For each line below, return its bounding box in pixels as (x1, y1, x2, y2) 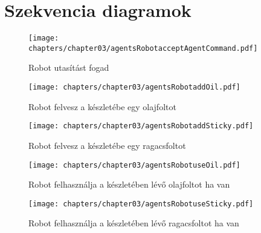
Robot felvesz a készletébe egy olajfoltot (28, 100, 176, 113)
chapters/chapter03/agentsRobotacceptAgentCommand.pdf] (28, 44, 258, 53)
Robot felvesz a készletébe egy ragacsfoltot (28, 139, 186, 151)
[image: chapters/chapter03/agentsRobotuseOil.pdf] (28, 160, 240, 169)
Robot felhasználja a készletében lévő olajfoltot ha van (28, 178, 230, 191)
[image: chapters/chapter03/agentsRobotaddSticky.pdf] (28, 122, 254, 131)
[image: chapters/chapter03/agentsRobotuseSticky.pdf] (28, 199, 254, 208)
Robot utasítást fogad (28, 61, 109, 74)
